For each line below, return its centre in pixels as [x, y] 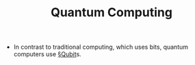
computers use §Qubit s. [48, 54]
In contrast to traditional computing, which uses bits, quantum [101, 47]
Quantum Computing [112, 13]
